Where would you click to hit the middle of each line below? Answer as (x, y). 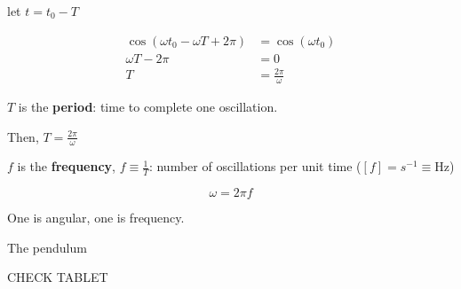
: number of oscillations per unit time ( (255, 166)
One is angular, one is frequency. (96, 218)
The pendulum (47, 247)
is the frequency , (66, 166)
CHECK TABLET (58, 277)
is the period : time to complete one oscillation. (148, 107)
